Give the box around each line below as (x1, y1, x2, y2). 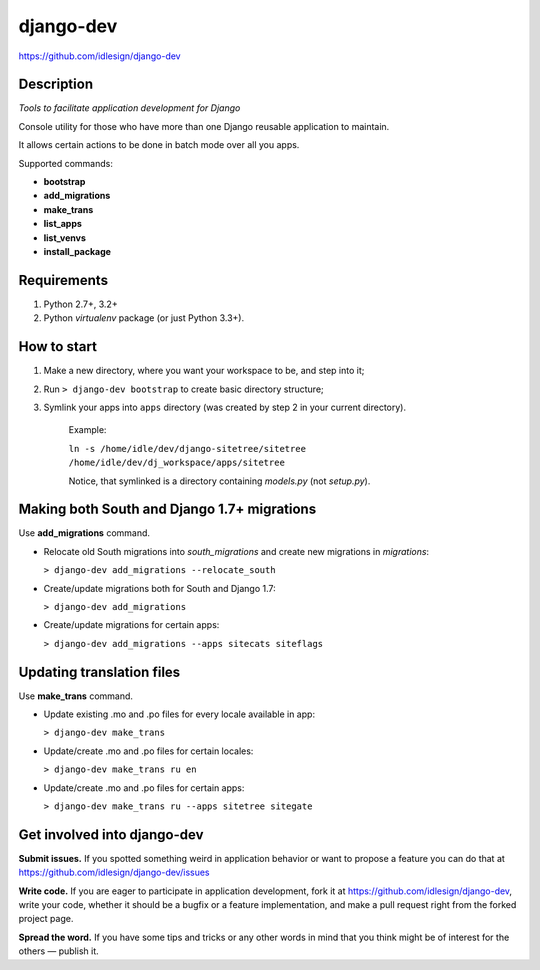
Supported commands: (18, 157, 114, 169)
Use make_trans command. (18, 690, 134, 702)
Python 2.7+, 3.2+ (43, 298, 119, 310)
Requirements (18, 271, 109, 289)
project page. (18, 913, 74, 925)
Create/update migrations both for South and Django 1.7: (43, 582, 277, 594)
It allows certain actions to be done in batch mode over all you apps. (18, 139, 300, 151)
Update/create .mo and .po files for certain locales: (43, 745, 254, 757)
